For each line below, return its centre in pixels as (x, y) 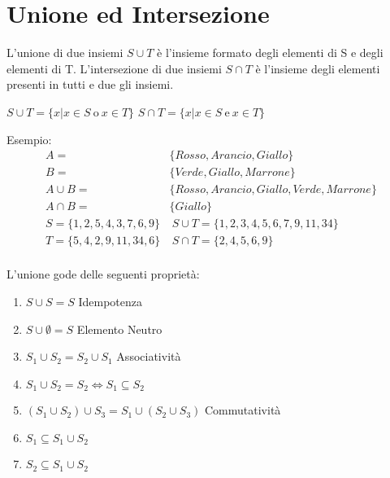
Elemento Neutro (119, 329)
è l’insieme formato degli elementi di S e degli (270, 53)
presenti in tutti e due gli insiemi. (90, 84)
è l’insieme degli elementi (318, 68)
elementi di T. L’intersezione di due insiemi (114, 68)
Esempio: (29, 139)
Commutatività (243, 410)
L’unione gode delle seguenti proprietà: (103, 274)
